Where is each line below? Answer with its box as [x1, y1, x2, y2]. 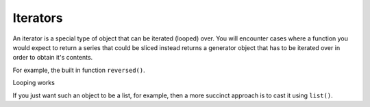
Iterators [12, 10, 63, 25]
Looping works [12, 79, 55, 87]
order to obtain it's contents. [12, 53, 93, 62]
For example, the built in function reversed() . [12, 66, 145, 74]
